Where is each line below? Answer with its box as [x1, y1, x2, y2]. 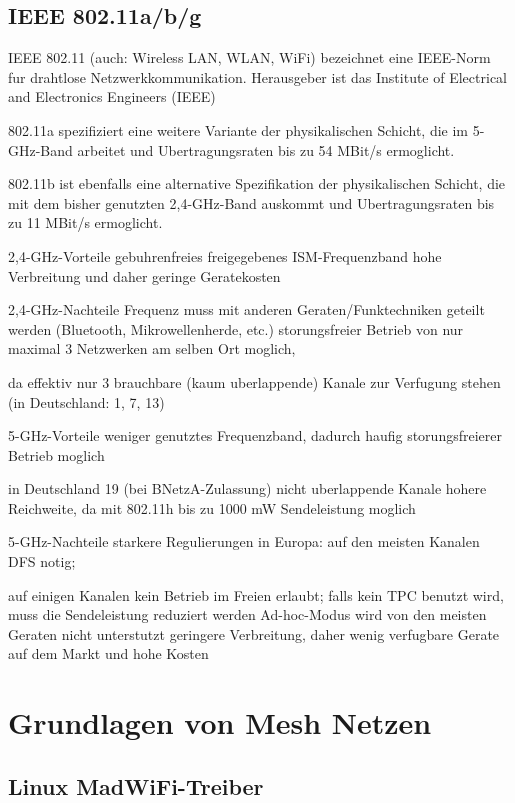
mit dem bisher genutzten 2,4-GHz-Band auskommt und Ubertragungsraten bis [8, 192, 495, 213]
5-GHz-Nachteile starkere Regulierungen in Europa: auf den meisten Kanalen [8, 531, 480, 552]
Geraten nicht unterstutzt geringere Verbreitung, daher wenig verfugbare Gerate [8, 623, 500, 644]
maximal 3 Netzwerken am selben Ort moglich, [8, 338, 296, 359]
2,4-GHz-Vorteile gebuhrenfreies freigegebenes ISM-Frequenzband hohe [8, 245, 442, 266]
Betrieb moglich [8, 444, 105, 465]
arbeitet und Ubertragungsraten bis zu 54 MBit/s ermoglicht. [77, 139, 455, 160]
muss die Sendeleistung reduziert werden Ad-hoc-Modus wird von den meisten [8, 604, 487, 625]
